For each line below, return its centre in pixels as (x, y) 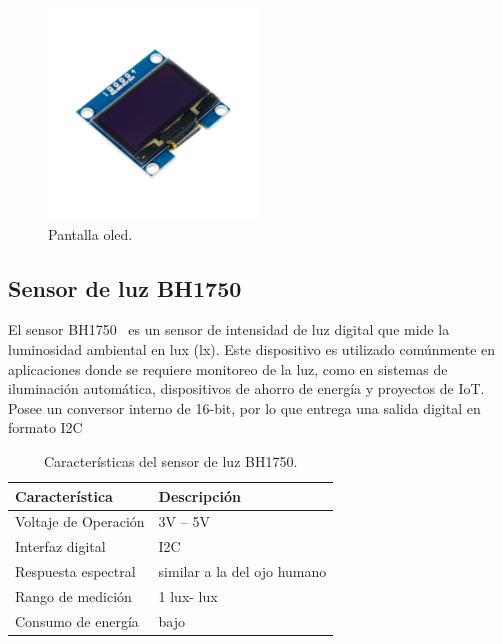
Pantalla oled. (90, 233)
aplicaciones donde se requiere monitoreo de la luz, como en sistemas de (228, 368)
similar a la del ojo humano (242, 571)
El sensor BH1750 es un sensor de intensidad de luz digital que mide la (229, 329)
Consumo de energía (77, 620)
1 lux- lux (188, 595)
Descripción (199, 495)
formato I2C (45, 427)
